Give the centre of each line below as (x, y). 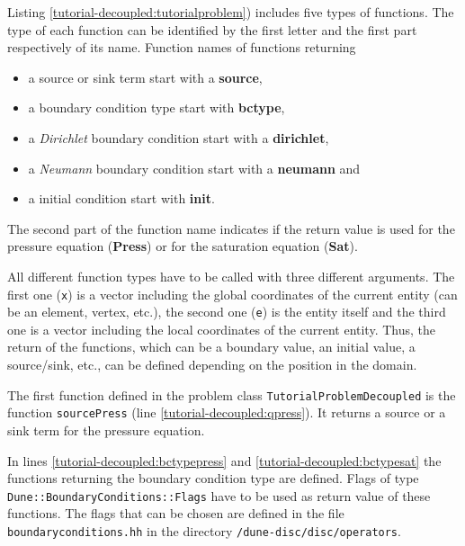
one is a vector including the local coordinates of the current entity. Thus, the (221, 329)
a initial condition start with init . (121, 198)
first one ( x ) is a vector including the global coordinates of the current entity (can (232, 294)
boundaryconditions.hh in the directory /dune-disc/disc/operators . (204, 530)
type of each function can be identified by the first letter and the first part (212, 29)
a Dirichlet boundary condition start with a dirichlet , (179, 137)
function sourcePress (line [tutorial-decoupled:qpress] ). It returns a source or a (227, 412)
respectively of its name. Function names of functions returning (182, 47)
